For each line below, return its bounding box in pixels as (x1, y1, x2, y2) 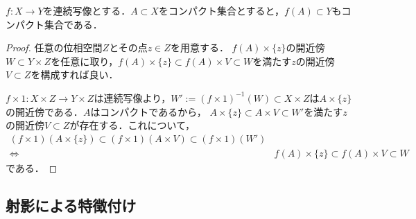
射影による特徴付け (6, 194, 137, 216)
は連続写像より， (94, 90, 171, 105)
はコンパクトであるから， (90, 104, 207, 119)
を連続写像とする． (43, 3, 131, 17)
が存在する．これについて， (69, 118, 195, 132)
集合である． (44, 17, 103, 31)
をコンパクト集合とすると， (158, 3, 284, 17)
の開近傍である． (6, 104, 83, 119)
